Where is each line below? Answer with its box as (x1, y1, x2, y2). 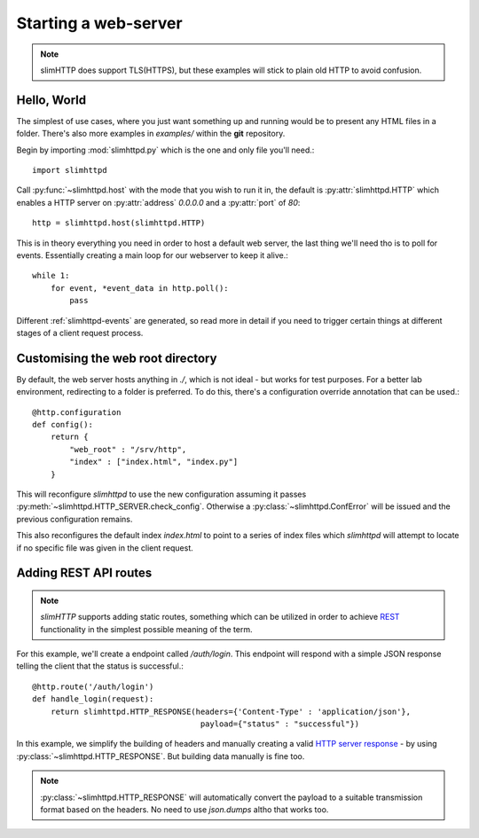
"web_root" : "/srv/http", (69, 444, 187, 454)
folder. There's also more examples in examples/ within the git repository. (16, 129, 286, 139)
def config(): (32, 419, 93, 429)
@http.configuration (32, 407, 122, 417)
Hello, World (16, 92, 87, 107)
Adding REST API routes (16, 566, 153, 581)
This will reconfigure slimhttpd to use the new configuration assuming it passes (16, 489, 307, 499)
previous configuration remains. (16, 513, 133, 524)
